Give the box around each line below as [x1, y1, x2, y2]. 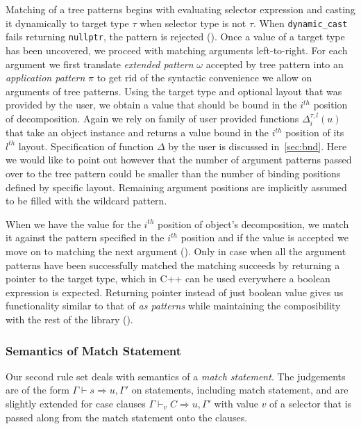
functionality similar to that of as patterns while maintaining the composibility [6, 298, 341, 313]
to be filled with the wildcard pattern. [6, 193, 167, 208]
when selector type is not [140, 15, 246, 30]
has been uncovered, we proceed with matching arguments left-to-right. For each [6, 42, 348, 57]
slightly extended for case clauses [6, 396, 146, 411]
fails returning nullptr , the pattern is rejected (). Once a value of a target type [6, 29, 345, 44]
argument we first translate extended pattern [6, 56, 194, 71]
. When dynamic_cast [253, 15, 348, 30]
